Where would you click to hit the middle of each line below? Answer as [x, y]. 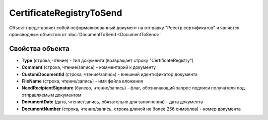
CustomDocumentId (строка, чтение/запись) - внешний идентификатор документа [110, 74]
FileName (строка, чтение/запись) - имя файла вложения [82, 81]
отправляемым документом [52, 95]
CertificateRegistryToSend [66, 13]
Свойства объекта [39, 49]
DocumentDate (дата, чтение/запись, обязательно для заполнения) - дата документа [112, 102]
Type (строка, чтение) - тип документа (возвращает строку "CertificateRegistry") [107, 60]
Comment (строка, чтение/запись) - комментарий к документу [89, 67]
